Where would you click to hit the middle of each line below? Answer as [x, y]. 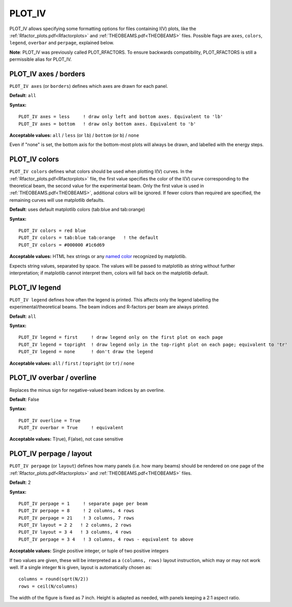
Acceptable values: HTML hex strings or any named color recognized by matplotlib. [98, 256]
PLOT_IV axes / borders [47, 74]
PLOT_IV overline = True [50, 421]
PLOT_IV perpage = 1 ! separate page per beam [83, 504]
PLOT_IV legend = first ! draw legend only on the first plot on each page [121, 337]
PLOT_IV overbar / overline [53, 378]
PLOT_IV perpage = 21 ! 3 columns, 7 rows [77, 518]
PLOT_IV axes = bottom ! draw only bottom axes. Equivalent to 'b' [107, 124]
